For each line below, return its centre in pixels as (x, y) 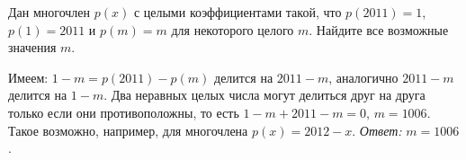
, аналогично (363, 77)
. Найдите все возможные (379, 29)
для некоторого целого (233, 29)
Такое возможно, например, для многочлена (128, 130)
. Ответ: (377, 130)
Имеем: (28, 77)
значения (32, 47)
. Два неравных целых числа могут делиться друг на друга (264, 95)
